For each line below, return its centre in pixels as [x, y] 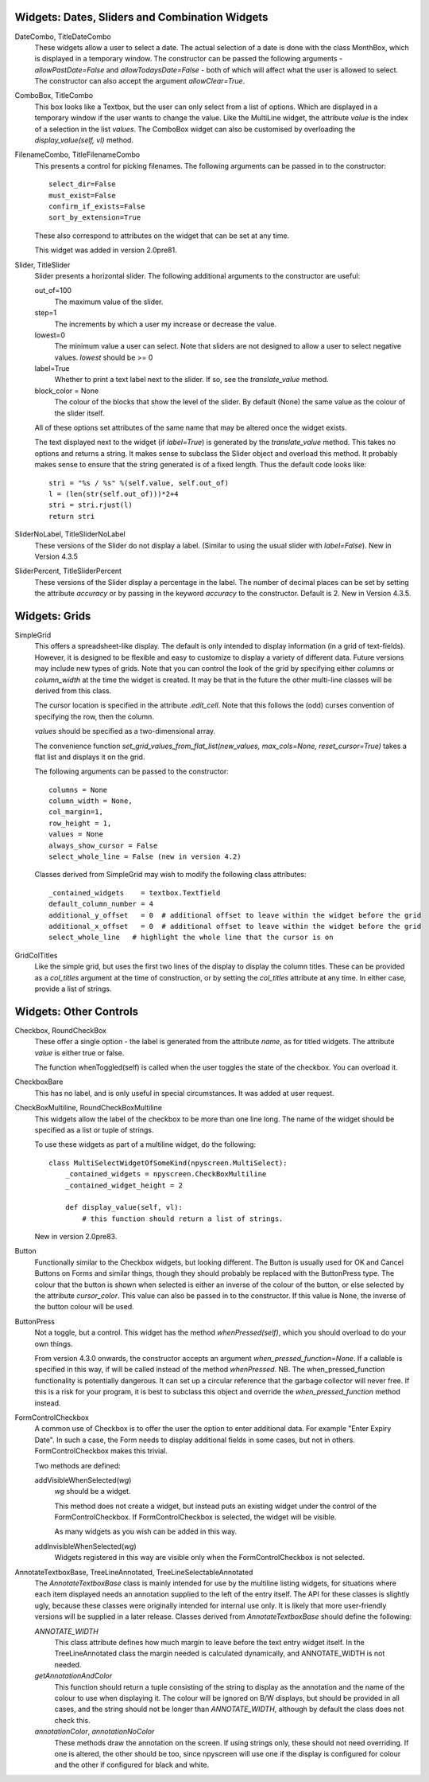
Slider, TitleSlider [43, 265]
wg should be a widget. [93, 1491]
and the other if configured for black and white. [132, 1765]
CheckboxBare [39, 1082]
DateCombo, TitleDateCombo [63, 37]
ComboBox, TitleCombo [54, 96]
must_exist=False [82, 195]
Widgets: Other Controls [77, 1011]
